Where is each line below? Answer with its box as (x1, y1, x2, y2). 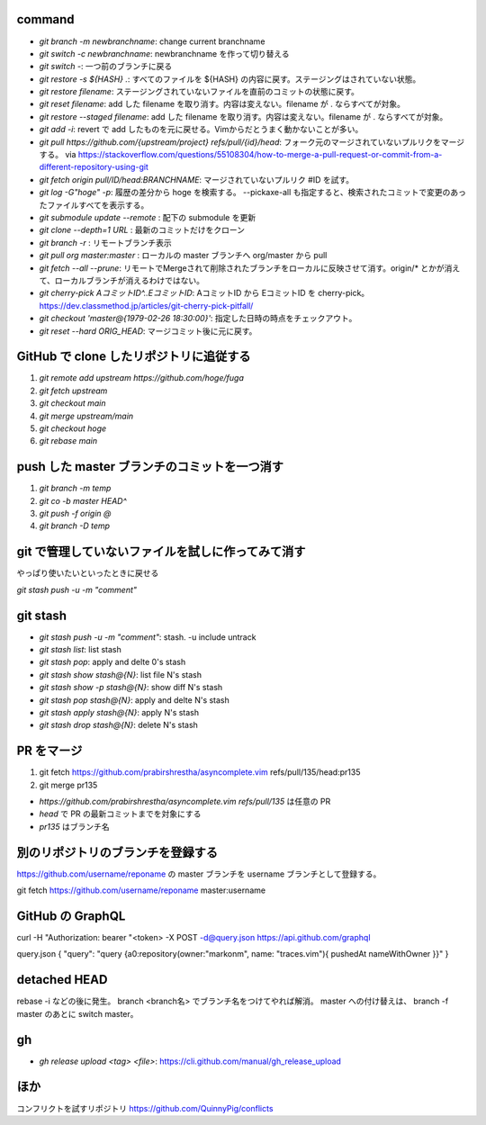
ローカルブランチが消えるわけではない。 (54, 274, 204, 285)
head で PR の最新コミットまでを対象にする (39, 808, 202, 819)
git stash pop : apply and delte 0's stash (39, 657, 186, 668)
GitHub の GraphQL (16, 908, 126, 923)
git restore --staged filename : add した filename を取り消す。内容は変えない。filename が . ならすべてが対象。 (39, 111, 448, 121)
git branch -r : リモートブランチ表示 (39, 237, 172, 247)
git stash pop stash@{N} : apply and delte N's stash (39, 694, 229, 706)
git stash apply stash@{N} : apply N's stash (39, 706, 200, 717)
